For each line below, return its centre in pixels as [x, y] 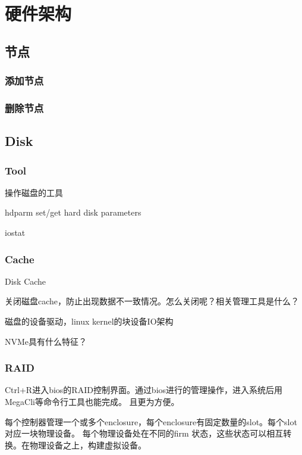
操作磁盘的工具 [34, 192]
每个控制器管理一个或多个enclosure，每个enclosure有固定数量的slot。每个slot [151, 421]
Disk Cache [26, 281]
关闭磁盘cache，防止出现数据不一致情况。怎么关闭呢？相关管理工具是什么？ [152, 301]
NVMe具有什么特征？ [46, 341]
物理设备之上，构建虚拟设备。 [88, 445]
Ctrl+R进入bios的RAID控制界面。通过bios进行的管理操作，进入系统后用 [144, 390]
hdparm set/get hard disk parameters [73, 212]
